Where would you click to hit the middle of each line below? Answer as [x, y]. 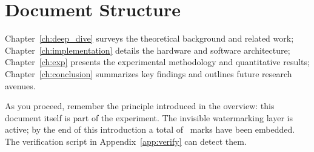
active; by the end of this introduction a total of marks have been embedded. [150, 129]
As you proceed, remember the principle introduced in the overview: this [140, 106]
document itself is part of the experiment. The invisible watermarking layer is [149, 117]
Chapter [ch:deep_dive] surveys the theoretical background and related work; [149, 38]
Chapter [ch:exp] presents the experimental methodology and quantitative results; [157, 62]
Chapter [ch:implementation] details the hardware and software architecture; [148, 50]
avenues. [20, 85]
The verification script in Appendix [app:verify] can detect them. [126, 141]
